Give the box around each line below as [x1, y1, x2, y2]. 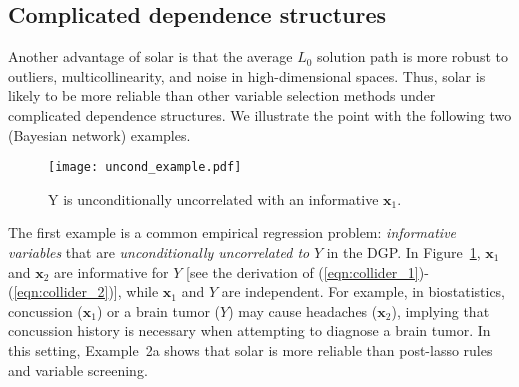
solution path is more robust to [317, 46, 508, 67]
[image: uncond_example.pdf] [48, 160, 242, 175]
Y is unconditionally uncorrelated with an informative [48, 188, 379, 209]
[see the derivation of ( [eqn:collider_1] [186, 261, 419, 282]
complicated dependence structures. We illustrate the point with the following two [8, 104, 512, 125]
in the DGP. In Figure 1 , [326, 242, 481, 263]
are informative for [54, 261, 169, 282]
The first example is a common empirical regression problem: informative [8, 222, 457, 243]
